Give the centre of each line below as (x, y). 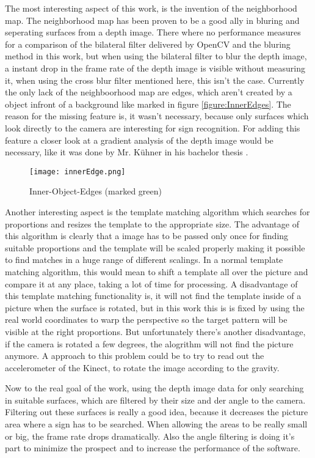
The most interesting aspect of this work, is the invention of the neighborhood (151, 8)
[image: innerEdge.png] (78, 172)
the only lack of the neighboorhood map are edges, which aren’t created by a (149, 92)
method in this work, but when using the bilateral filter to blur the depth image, (156, 56)
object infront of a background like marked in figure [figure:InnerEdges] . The (148, 104)
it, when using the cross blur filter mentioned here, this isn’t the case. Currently (155, 80)
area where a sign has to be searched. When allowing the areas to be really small (156, 424)
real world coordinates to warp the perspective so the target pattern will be (146, 319)
